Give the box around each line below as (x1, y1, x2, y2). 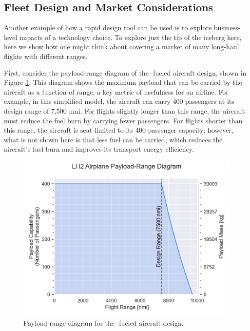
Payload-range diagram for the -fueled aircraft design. (23, 317, 184, 328)
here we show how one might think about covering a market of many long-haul (4, 41, 239, 52)
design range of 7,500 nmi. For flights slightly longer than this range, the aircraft (4, 105, 245, 116)
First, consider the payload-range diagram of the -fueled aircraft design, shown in (4, 67, 247, 78)
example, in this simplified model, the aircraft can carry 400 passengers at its (4, 96, 234, 106)
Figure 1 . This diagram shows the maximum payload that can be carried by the (4, 77, 242, 87)
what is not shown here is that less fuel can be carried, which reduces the (4, 134, 223, 144)
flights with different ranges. (4, 51, 88, 61)
